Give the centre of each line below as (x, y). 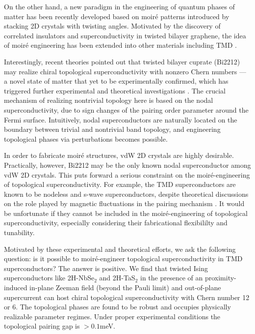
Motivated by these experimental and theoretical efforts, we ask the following (120, 249)
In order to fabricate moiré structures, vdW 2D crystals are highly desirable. (119, 155)
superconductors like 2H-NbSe (49, 278)
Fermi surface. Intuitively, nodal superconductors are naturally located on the (121, 119)
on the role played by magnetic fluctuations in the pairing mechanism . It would (124, 203)
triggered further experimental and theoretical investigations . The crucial (115, 90)
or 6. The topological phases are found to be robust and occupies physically (117, 307)
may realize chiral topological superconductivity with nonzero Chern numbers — (125, 71)
